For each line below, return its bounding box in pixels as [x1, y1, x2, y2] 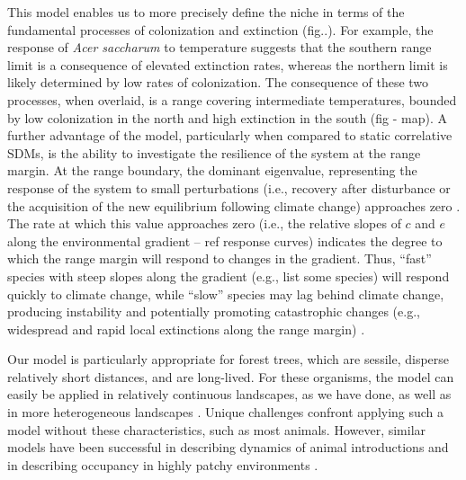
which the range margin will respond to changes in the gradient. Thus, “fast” [7, 249, 432, 268]
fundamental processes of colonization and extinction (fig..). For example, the [7, 20, 434, 39]
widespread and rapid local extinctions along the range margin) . [7, 319, 365, 338]
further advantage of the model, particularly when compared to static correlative [7, 126, 453, 145]
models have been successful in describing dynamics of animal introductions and [7, 438, 449, 457]
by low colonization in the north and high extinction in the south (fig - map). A [7, 108, 447, 127]
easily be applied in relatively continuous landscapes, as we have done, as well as [7, 385, 452, 404]
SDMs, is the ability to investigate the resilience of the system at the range [7, 143, 421, 162]
